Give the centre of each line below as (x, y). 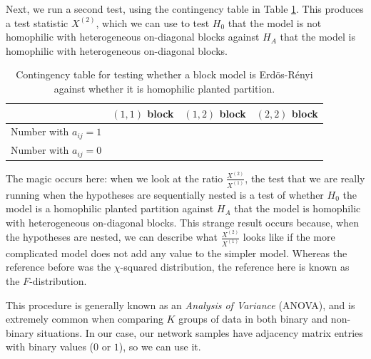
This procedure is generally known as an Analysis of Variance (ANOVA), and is (181, 305)
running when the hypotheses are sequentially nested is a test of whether (165, 194)
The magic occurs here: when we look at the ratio (115, 178)
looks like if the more (289, 237)
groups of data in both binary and (253, 319)
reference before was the (59, 267)
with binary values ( (50, 347)
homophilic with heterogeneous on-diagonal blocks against (133, 37)
